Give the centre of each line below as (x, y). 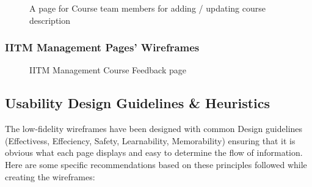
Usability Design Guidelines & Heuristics (138, 103)
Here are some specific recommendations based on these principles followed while (156, 164)
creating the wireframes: (50, 176)
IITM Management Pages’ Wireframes (102, 47)
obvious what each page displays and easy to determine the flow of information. (154, 152)
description (50, 20)
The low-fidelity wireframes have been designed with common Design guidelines (154, 129)
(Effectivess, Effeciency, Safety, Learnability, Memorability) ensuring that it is (150, 140)
